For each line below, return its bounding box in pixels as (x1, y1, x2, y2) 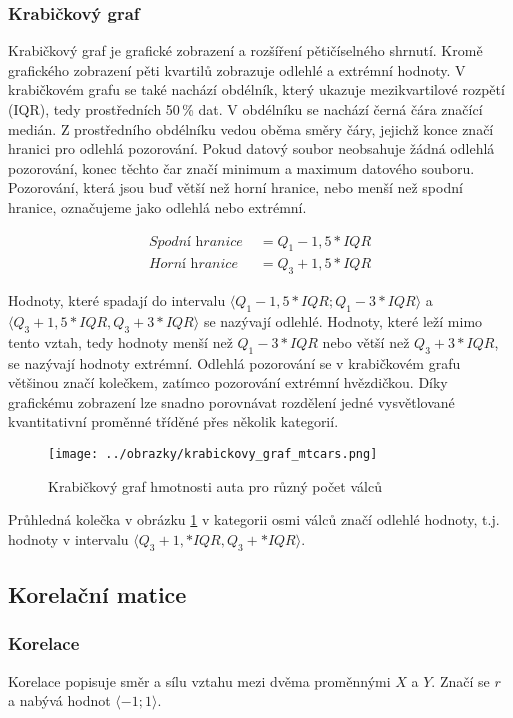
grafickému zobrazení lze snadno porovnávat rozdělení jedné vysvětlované (8, 391, 455, 412)
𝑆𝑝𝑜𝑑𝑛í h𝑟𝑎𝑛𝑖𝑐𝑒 (148, 234, 243, 249)
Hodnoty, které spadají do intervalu (8, 290, 226, 311)
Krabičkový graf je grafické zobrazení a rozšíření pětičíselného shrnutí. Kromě (8, 40, 483, 61)
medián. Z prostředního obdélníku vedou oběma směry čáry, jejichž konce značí (8, 118, 494, 139)
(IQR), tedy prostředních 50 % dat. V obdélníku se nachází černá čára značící (8, 99, 483, 119)
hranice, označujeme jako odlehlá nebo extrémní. (8, 196, 307, 217)
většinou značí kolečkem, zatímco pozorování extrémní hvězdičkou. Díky (8, 372, 448, 393)
